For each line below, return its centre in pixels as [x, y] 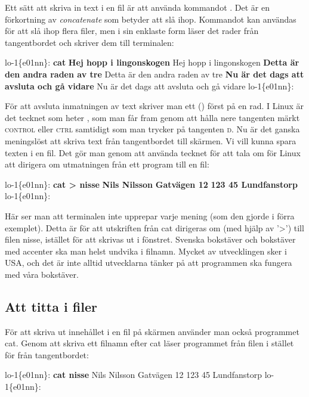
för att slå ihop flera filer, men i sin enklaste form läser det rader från [132, 31]
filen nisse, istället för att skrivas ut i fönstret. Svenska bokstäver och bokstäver [150, 239]
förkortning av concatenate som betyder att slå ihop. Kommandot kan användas [151, 19]
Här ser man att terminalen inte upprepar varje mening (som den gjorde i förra [150, 215]
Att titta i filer [51, 306]
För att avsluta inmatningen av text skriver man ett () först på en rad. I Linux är [154, 106]
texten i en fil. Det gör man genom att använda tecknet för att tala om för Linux [153, 152]
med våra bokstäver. [42, 274]
